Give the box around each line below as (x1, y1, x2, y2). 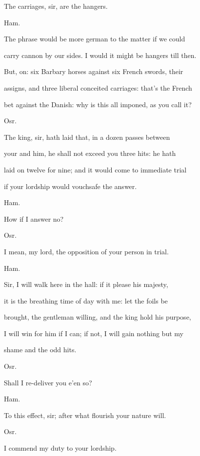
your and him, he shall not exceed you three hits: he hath (4, 148, 176, 158)
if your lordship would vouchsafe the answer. (4, 181, 137, 191)
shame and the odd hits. (4, 344, 77, 355)
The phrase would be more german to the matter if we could (4, 34, 185, 44)
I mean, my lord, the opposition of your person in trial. (4, 246, 169, 256)
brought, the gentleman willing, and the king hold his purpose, (4, 312, 191, 322)
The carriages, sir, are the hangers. (4, 1, 108, 11)
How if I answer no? (4, 213, 64, 224)
